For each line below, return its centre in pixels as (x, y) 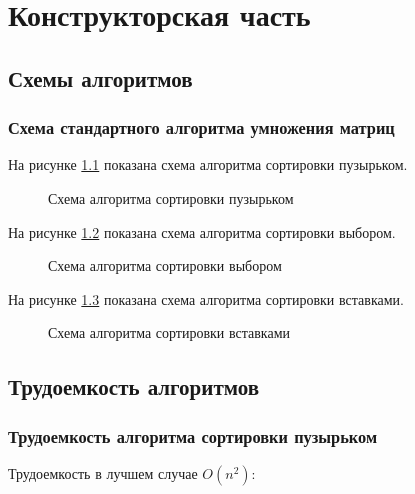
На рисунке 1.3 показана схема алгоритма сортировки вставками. (206, 298)
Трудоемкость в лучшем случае (103, 472)
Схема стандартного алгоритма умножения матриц (201, 127)
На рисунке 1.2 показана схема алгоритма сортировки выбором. (202, 231)
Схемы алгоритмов (100, 77)
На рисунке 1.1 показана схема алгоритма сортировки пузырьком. (208, 164)
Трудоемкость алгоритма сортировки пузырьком (193, 435)
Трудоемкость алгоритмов (134, 386)
